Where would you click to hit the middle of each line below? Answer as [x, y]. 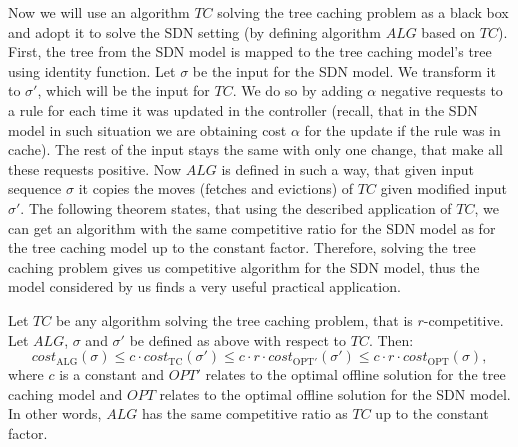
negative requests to [441, 90]
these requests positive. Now [94, 168]
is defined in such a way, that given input [347, 168]
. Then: [391, 339]
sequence [35, 188]
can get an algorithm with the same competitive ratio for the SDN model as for [252, 227]
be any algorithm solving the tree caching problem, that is [234, 319]
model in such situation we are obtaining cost [147, 129]
